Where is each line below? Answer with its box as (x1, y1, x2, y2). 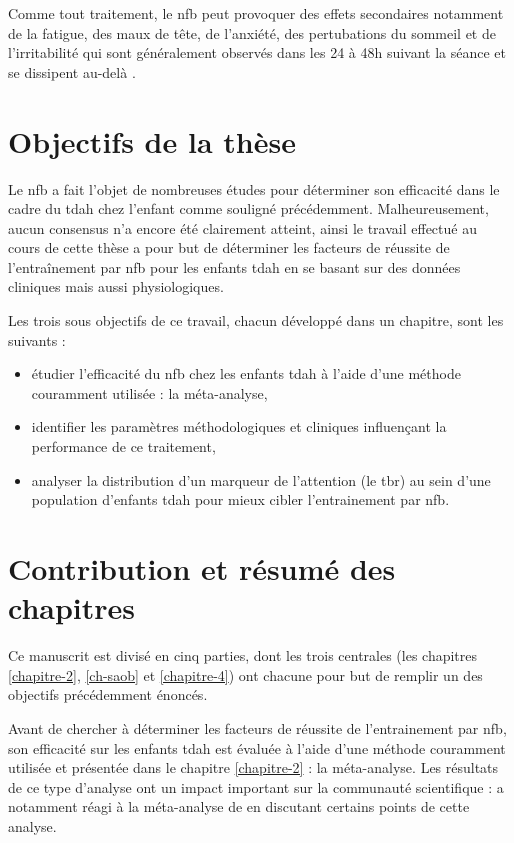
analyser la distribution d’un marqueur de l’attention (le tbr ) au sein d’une (31, 469, 491, 490)
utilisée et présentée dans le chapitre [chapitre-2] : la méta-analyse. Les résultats (8, 757, 499, 778)
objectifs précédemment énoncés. (8, 684, 208, 705)
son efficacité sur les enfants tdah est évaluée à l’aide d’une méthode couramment (8, 737, 506, 758)
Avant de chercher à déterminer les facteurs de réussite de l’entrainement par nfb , (8, 717, 507, 738)
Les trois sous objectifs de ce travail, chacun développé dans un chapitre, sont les (8, 310, 504, 331)
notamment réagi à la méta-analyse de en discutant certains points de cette (8, 796, 470, 817)
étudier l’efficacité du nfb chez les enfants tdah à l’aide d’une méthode (31, 363, 461, 384)
